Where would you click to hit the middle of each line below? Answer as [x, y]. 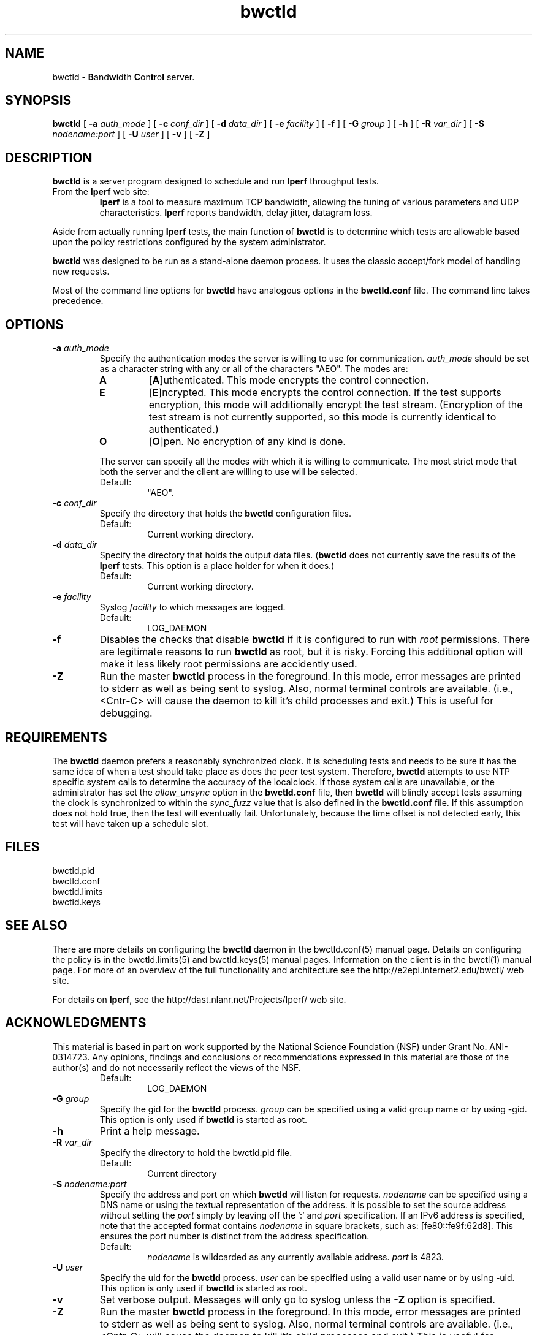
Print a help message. [150, 1131]
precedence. [78, 301]
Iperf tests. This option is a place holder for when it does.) [217, 566]
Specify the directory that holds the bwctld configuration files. [225, 514]
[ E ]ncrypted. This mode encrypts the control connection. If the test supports [325, 393]
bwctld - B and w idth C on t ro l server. [124, 77]
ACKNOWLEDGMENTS [76, 1023]
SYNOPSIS [38, 101]
